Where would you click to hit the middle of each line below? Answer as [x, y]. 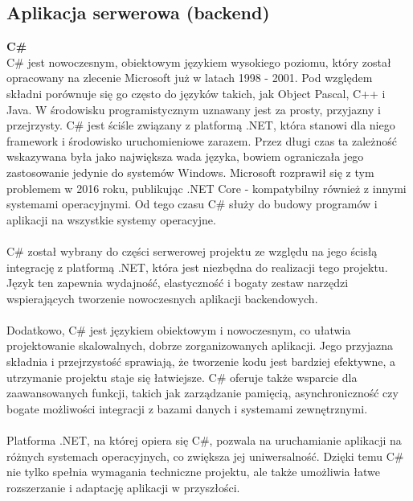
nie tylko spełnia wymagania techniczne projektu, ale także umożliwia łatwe [193, 472]
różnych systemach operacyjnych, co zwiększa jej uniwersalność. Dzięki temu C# [205, 456]
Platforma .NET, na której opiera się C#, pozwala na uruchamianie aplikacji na [204, 440]
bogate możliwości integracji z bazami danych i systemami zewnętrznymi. [187, 408]
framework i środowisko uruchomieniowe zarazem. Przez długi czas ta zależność [202, 140]
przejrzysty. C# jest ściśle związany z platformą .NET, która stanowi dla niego [201, 125]
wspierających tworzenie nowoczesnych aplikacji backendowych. [162, 298]
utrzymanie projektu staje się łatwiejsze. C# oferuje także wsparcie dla [182, 377]
